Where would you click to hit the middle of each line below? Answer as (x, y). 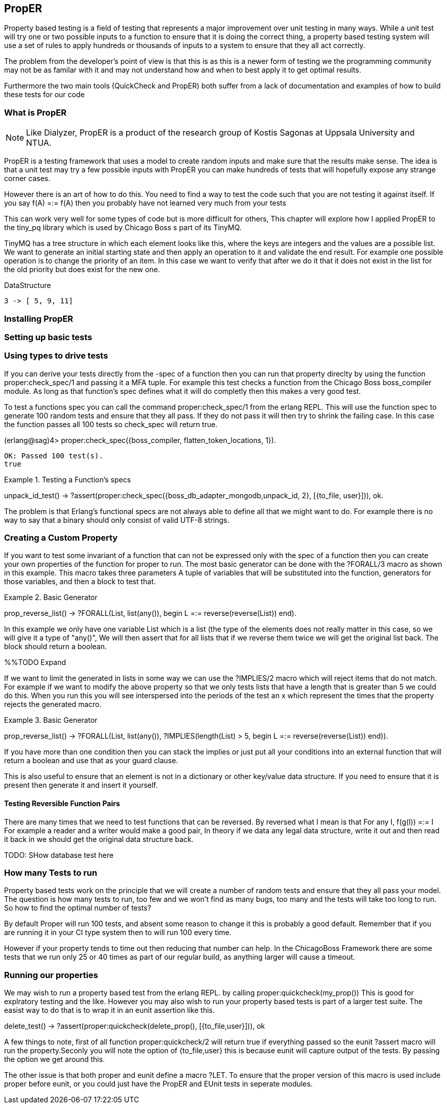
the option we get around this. (55, 1059)
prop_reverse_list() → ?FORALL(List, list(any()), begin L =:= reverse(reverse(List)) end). (150, 613)
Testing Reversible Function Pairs (62, 804)
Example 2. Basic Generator (51, 597)
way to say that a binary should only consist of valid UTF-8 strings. (117, 520)
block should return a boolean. (55, 647)
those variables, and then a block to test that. (80, 582)
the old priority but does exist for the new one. (82, 270)
